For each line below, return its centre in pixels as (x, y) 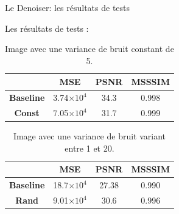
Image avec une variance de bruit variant (89, 136)
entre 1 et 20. (89, 148)
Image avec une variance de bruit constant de (89, 49)
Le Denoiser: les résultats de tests (68, 7)
